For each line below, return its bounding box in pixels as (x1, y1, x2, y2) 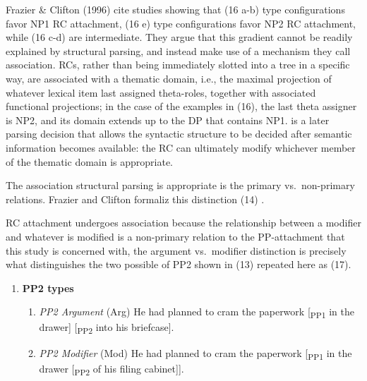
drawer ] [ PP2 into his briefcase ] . (39, 320, 174, 337)
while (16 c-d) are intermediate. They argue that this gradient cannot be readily (6, 30, 353, 44)
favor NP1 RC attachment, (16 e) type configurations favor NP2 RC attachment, (6, 16, 356, 30)
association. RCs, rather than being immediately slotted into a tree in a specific (6, 57, 350, 72)
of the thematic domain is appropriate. (6, 154, 174, 169)
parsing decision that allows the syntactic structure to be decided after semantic (6, 126, 352, 141)
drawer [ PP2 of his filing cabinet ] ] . (39, 361, 184, 377)
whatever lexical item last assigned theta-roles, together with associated (6, 85, 316, 99)
